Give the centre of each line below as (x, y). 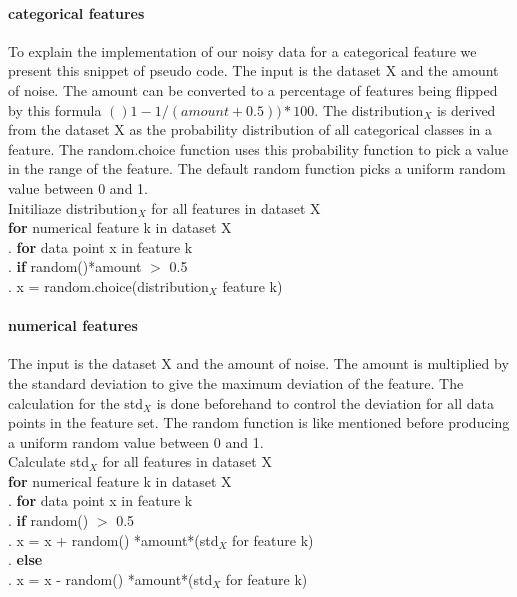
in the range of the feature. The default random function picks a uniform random (257, 168)
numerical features (73, 325)
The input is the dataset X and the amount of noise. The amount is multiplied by (258, 363)
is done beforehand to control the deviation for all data (325, 402)
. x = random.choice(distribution (108, 285)
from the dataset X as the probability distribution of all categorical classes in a (250, 129)
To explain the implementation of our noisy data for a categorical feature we (242, 50)
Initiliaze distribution (73, 207)
